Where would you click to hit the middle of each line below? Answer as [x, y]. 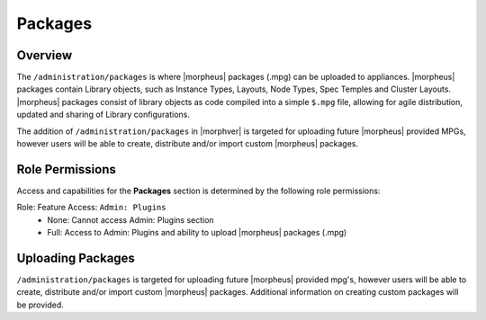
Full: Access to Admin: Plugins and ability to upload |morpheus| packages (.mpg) [197, 233]
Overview [45, 55]
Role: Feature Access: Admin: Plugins [91, 208]
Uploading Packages [76, 258]
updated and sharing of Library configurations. [103, 115]
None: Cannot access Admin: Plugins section [131, 219]
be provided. [40, 305]
